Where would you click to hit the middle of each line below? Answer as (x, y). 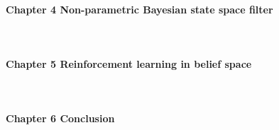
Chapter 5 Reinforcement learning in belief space (129, 63)
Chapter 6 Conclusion (60, 118)
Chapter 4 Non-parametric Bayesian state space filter (139, 9)
